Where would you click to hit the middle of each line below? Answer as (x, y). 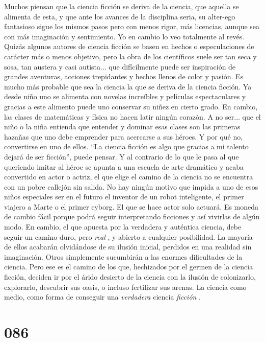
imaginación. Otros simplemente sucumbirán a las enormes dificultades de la (123, 256)
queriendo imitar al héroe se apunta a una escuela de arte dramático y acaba (124, 166)
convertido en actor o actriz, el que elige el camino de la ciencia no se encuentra (129, 177)
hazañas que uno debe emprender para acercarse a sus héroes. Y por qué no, (124, 136)
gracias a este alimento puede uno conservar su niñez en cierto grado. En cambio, (131, 106)
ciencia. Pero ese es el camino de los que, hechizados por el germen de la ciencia (129, 267)
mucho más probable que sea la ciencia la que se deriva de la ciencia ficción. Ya (128, 86)
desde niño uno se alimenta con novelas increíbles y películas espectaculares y (125, 96)
